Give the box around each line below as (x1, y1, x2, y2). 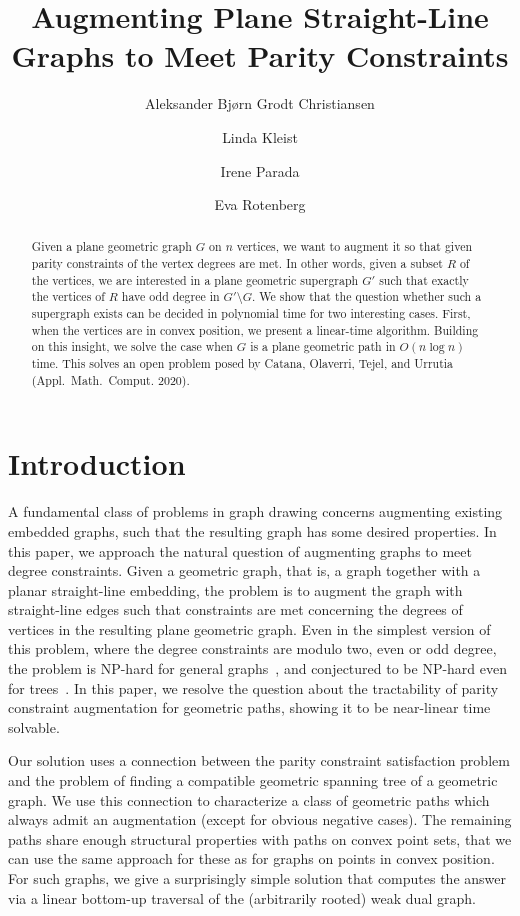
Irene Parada (220, 160, 300, 181)
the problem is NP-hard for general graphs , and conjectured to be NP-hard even (8, 658, 508, 679)
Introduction (8, 443, 186, 484)
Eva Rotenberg (214, 194, 306, 215)
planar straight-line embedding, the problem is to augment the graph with (8, 579, 463, 600)
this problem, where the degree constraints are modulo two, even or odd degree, (8, 638, 497, 659)
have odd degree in (121, 288, 220, 305)
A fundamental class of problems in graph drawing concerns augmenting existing (8, 501, 503, 522)
